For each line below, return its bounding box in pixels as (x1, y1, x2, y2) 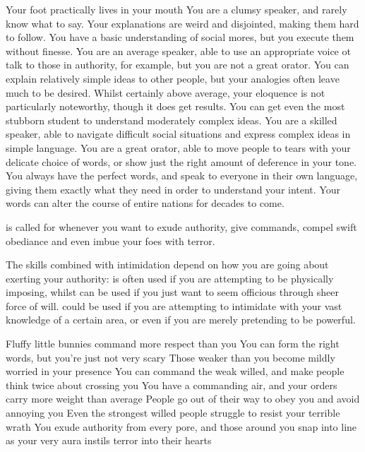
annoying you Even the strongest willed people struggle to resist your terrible (6, 405, 340, 420)
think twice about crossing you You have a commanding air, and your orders (6, 377, 337, 392)
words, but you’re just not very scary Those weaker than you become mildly (6, 350, 335, 364)
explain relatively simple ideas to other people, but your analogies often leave (6, 71, 340, 85)
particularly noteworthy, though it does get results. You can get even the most (6, 99, 345, 114)
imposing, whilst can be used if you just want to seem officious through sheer (6, 285, 339, 299)
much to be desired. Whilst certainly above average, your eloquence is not (6, 85, 325, 100)
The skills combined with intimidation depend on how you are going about (6, 257, 329, 272)
